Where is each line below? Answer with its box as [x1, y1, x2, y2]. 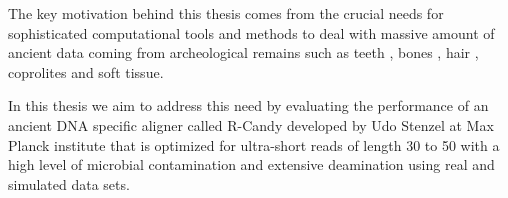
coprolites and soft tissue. [8, 61, 164, 82]
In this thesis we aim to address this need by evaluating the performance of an [8, 95, 489, 116]
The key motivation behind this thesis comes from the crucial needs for [8, 3, 444, 23]
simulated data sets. [8, 173, 130, 194]
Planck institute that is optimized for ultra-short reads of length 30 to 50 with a [8, 134, 500, 155]
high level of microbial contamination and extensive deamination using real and [8, 154, 495, 175]
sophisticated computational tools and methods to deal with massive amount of [8, 22, 495, 43]
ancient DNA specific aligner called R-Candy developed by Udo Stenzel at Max [8, 114, 494, 135]
